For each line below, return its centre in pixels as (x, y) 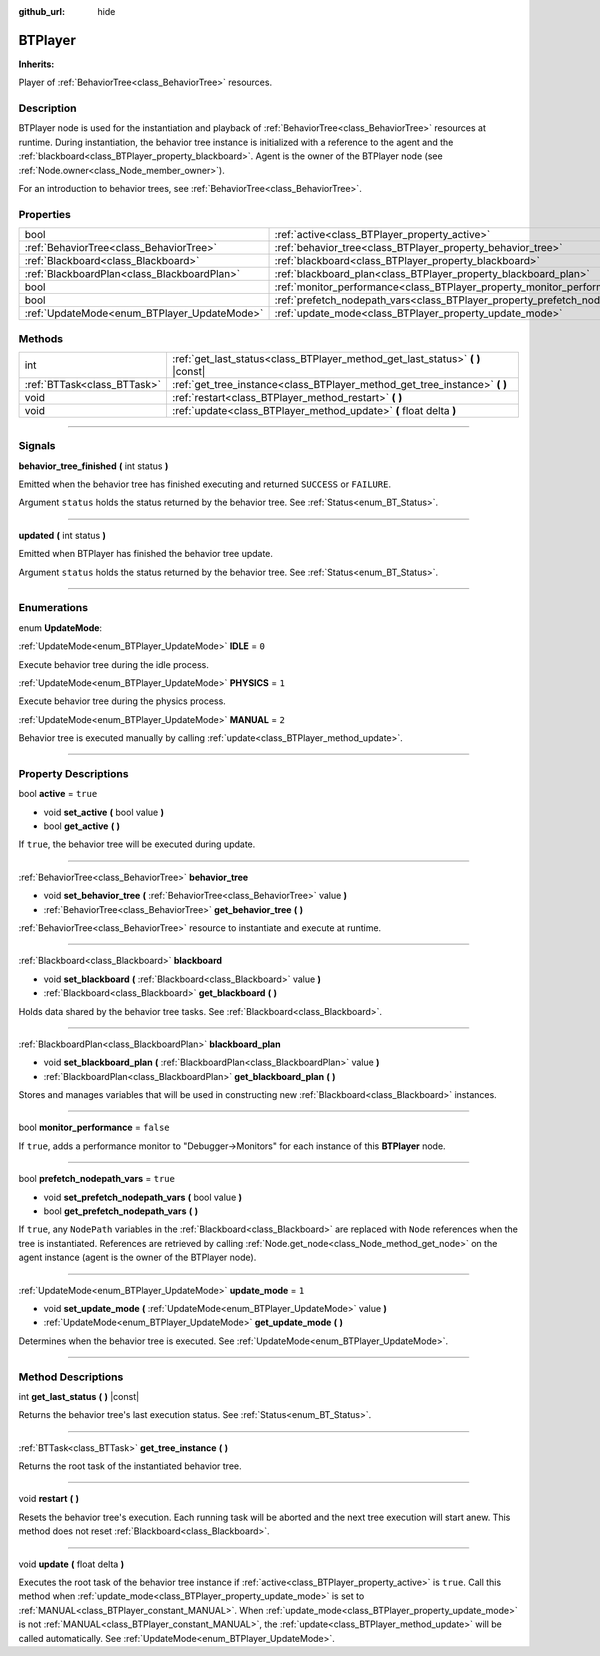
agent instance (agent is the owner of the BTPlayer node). (137, 1257)
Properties (45, 214)
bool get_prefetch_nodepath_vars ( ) (121, 1211)
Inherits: (36, 64)
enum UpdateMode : (60, 627)
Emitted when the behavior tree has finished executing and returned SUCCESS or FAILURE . (205, 484)
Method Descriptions (71, 1377)
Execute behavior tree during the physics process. (122, 701)
